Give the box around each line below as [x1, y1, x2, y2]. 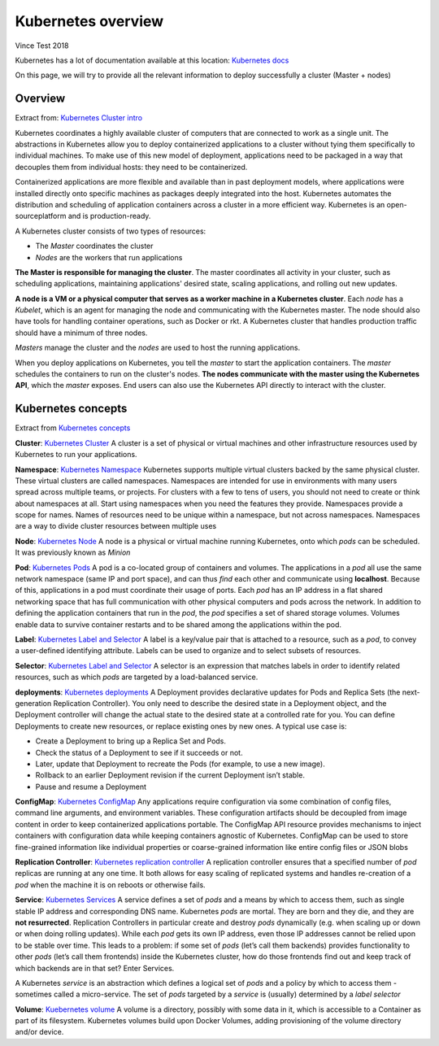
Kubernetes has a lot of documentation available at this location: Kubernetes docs [15, 55, 289, 65]
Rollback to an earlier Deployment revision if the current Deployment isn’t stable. [35, 770, 305, 780]
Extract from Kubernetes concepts [15, 423, 131, 433]
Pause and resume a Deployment [35, 782, 146, 791]
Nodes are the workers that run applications [35, 252, 183, 262]
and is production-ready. [67, 211, 151, 221]
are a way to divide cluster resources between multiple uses [15, 521, 217, 531]
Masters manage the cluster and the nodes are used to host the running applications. [15, 342, 301, 353]
